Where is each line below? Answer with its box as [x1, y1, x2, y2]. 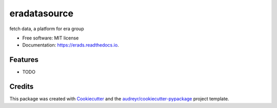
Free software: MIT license [22, 35, 79, 41]
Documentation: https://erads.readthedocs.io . [22, 42, 119, 48]
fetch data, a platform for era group [9, 26, 84, 32]
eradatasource [9, 8, 74, 19]
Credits [9, 82, 34, 91]
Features [9, 55, 38, 64]
